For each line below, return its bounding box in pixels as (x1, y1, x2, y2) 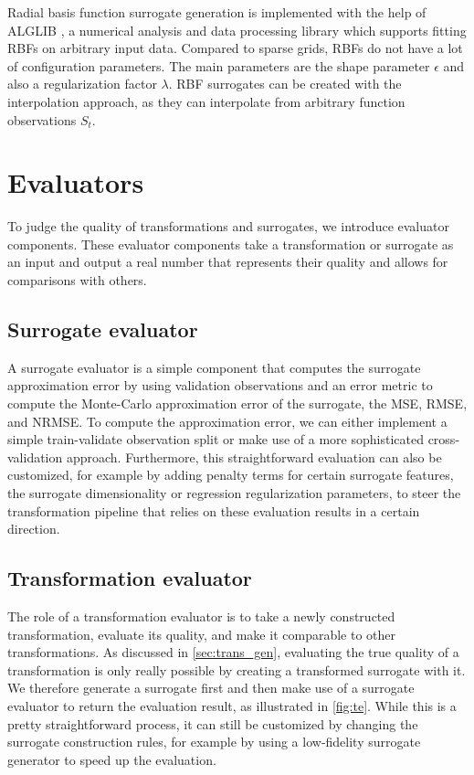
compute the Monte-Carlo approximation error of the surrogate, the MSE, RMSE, (7, 394, 468, 413)
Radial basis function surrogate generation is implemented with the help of (7, 3, 427, 21)
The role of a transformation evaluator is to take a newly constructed (7, 607, 395, 625)
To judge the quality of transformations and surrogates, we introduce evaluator (7, 217, 449, 236)
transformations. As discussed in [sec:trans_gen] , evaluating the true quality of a (7, 642, 459, 662)
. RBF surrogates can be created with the (168, 74, 402, 93)
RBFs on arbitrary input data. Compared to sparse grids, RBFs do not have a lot (7, 38, 463, 58)
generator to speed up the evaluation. (7, 749, 216, 769)
